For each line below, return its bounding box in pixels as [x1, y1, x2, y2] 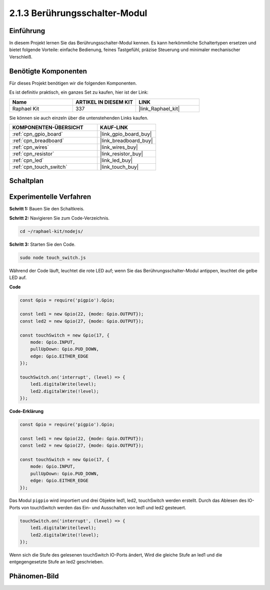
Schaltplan [9, 177, 44, 185]
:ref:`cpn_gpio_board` [12, 130, 63, 137]
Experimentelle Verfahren [9, 193, 91, 201]
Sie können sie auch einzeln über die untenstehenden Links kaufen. [9, 115, 148, 121]
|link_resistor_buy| [100, 150, 143, 157]
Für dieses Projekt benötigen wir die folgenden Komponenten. [9, 80, 137, 86]
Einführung [9, 27, 45, 35]
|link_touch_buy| [100, 163, 139, 170]
